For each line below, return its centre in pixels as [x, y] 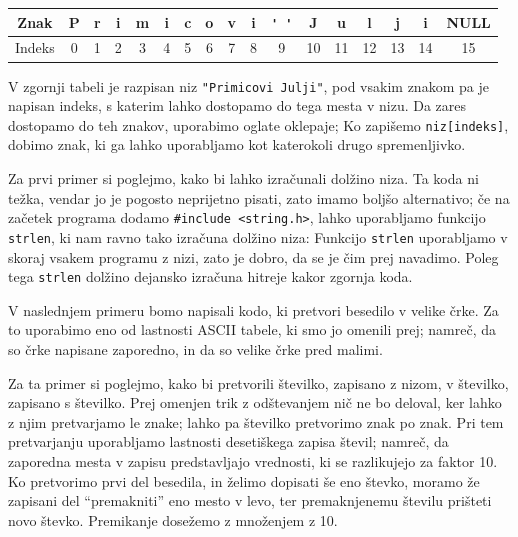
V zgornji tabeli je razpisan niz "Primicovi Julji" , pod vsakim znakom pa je [248, 85]
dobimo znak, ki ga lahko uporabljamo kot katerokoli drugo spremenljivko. [237, 144]
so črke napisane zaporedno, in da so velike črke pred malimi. [195, 348]
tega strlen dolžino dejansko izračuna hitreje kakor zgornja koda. [210, 276]
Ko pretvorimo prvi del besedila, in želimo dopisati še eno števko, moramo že [244, 480]
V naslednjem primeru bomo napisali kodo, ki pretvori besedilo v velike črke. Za [253, 309]
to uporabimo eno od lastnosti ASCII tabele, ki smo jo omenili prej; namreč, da [252, 329]
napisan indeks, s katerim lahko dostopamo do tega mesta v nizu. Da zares [237, 105]
